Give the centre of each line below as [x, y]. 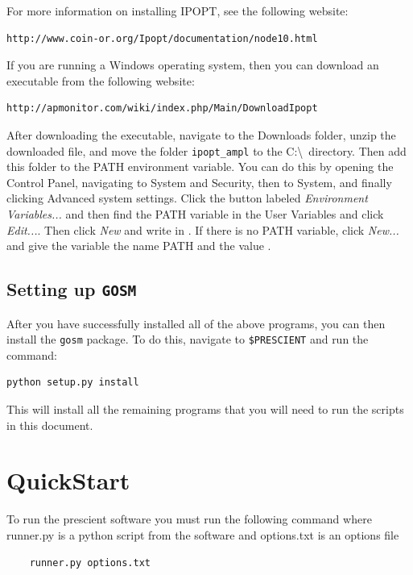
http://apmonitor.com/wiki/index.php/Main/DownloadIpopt [162, 108]
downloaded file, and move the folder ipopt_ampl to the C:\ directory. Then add [206, 150]
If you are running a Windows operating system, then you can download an [193, 65]
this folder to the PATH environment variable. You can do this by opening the [200, 167]
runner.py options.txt [90, 562]
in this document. [50, 425]
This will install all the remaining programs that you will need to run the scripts [205, 409]
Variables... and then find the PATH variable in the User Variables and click [195, 214]
